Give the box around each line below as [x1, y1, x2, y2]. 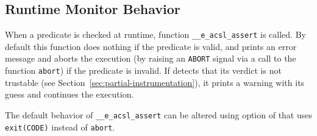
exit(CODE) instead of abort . [5, 120, 115, 133]
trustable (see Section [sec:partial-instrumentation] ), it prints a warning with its [5, 76, 305, 88]
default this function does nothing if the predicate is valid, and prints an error [5, 40, 297, 52]
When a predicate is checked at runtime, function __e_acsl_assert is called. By [5, 28, 306, 41]
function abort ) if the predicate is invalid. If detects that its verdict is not [5, 64, 282, 77]
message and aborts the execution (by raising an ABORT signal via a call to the [5, 52, 296, 65]
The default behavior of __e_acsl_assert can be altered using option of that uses [5, 108, 313, 121]
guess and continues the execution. [5, 88, 134, 101]
